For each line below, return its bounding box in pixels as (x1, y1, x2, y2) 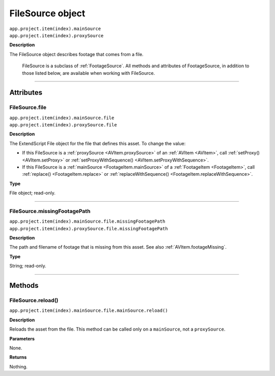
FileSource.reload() (9, 297, 59, 304)
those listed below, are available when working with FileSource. (22, 70, 155, 76)
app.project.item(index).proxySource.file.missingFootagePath (9, 226, 168, 231)
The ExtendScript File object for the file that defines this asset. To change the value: (9, 140, 186, 146)
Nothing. (9, 363, 28, 369)
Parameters (9, 335, 35, 341)
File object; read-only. (9, 190, 56, 196)
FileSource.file (9, 104, 47, 111)
